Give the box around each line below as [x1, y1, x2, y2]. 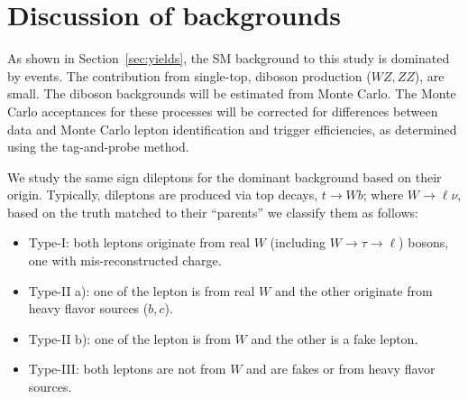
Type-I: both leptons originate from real [28, 233, 251, 252]
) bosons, [399, 233, 449, 252]
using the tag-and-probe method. [7, 137, 189, 156]
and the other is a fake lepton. [251, 329, 418, 348]
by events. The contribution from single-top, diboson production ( [7, 66, 372, 85]
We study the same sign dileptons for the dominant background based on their [7, 167, 442, 186]
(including [270, 233, 326, 252]
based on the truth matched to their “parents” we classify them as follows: [7, 202, 418, 221]
